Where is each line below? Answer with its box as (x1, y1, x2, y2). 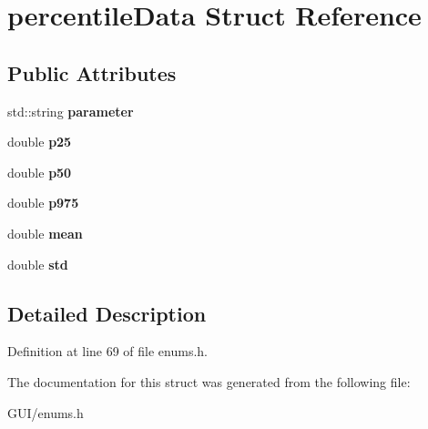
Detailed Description (7, 299, 207, 327)
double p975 (7, 193, 79, 212)
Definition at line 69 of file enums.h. (7, 342, 209, 361)
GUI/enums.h (7, 403, 84, 422)
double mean (7, 223, 83, 242)
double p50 (7, 162, 72, 181)
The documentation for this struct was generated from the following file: (7, 372, 411, 391)
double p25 (7, 132, 72, 151)
